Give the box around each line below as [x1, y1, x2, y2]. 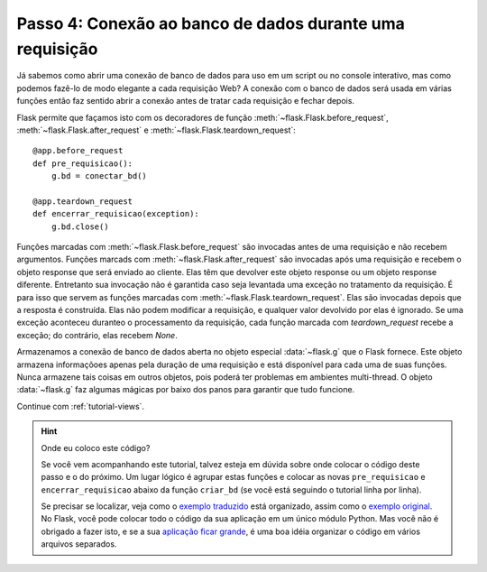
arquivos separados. [41, 539, 117, 549]
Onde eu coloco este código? [41, 442, 151, 453]
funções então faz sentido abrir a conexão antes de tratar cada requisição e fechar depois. [16, 96, 355, 106]
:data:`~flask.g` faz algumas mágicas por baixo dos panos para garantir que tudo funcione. [16, 384, 355, 395]
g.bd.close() [51, 221, 109, 232]
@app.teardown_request [32, 196, 133, 207]
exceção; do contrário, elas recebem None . [16, 329, 178, 340]
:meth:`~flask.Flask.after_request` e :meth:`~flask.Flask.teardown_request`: [16, 125, 297, 135]
